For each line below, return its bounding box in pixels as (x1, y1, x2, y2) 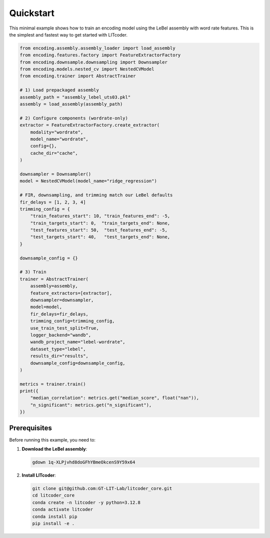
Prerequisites (9, 423, 52, 432)
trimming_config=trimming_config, (30, 318, 115, 324)
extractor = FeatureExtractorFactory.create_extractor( (19, 122, 160, 128)
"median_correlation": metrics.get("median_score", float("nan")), (30, 395, 199, 401)
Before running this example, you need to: (9, 436, 96, 442)
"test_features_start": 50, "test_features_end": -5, (30, 227, 167, 233)
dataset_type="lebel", (30, 346, 86, 352)
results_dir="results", (30, 353, 88, 359)
